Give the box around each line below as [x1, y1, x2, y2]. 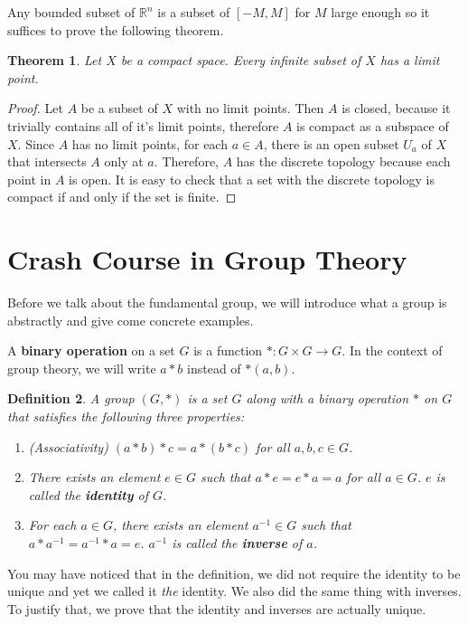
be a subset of [80, 99, 158, 118]
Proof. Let [7, 99, 63, 118]
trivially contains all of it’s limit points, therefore [7, 116, 279, 135]
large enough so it [331, 3, 430, 21]
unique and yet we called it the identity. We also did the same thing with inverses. [7, 581, 462, 600]
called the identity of [28, 485, 148, 504]
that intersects [7, 152, 87, 171]
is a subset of [157, 3, 230, 21]
